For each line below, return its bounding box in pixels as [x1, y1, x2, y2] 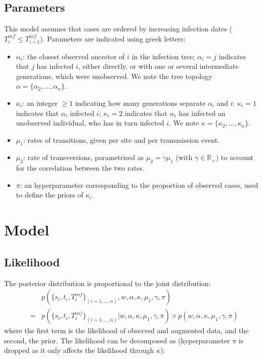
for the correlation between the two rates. [16, 163, 145, 173]
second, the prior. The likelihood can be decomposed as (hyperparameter [4, 335, 230, 345]
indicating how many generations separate [75, 97, 205, 108]
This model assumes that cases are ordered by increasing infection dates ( [4, 23, 233, 34]
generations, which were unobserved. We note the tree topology [16, 70, 212, 81]
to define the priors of [16, 189, 83, 200]
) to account [215, 152, 253, 163]
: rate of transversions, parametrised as [23, 152, 144, 163]
